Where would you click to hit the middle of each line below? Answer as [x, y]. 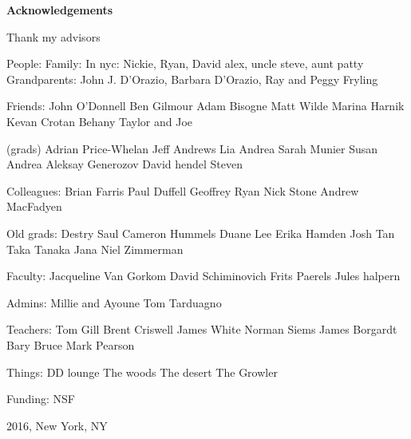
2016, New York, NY [57, 425]
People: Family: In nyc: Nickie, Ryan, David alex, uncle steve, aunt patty [185, 63]
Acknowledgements [60, 10]
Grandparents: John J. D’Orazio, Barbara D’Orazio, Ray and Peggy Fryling [192, 79]
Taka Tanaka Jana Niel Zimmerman [95, 249]
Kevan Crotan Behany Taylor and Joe [100, 121]
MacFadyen [34, 206]
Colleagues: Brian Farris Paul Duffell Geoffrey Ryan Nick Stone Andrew [183, 190]
